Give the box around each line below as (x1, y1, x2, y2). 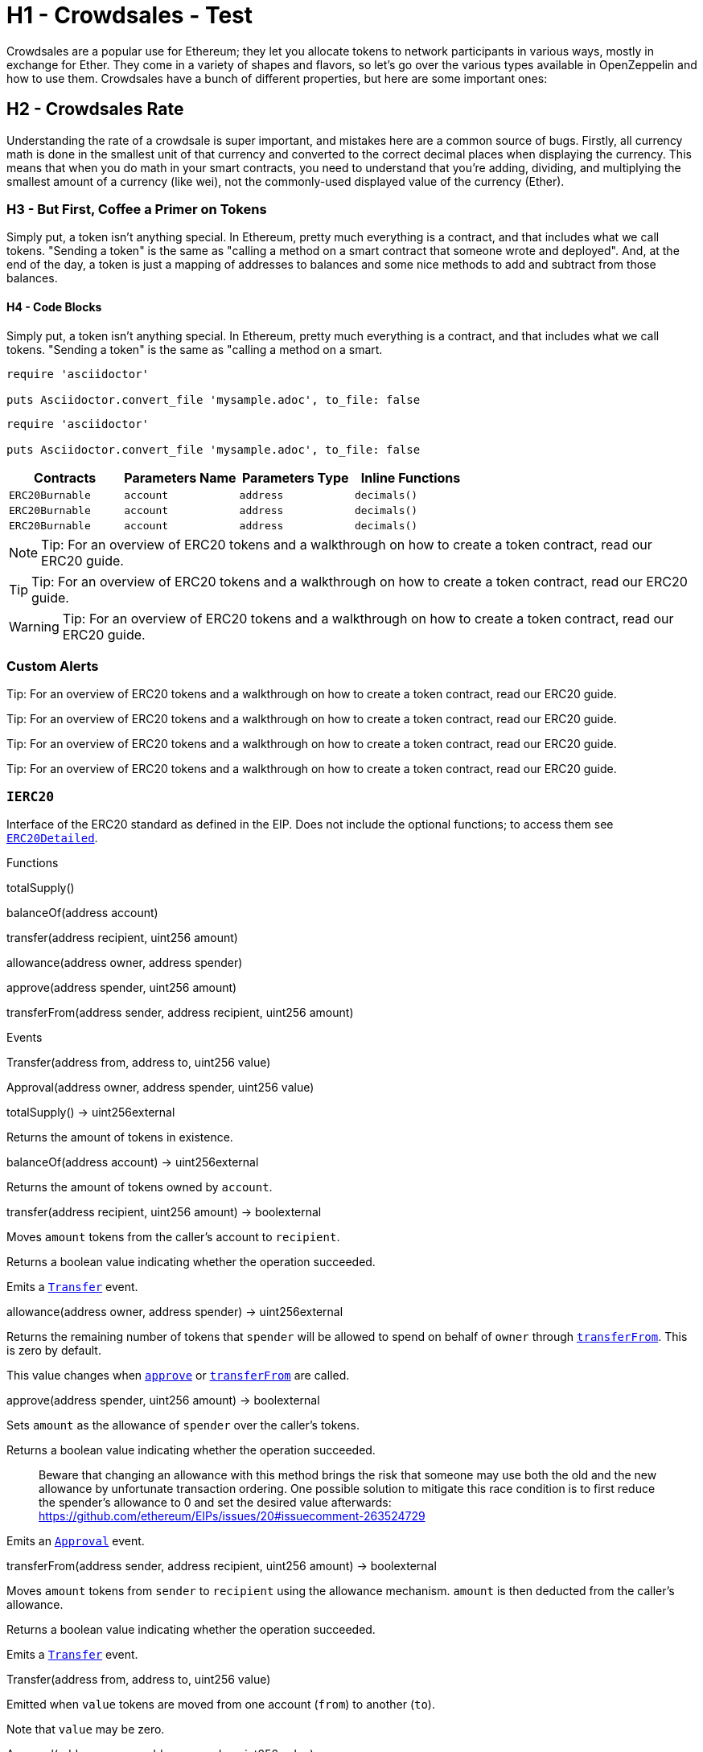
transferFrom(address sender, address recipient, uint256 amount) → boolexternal (6, 1559, 437, 1573)
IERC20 (6, 788, 55, 804)
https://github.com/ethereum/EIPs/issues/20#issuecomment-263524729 (39, 1509, 425, 1524)
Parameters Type (241, 469, 349, 486)
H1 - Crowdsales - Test (6, 2, 253, 29)
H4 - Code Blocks (6, 299, 102, 314)
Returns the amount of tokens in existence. (6, 1130, 233, 1145)
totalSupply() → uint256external (6, 1105, 175, 1120)
